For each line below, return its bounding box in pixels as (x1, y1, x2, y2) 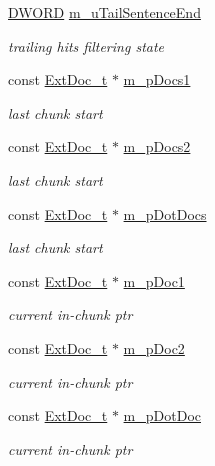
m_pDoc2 (123, 337, 185, 358)
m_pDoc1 (123, 270, 185, 291)
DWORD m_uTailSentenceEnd (8, 2, 201, 22)
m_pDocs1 (123, 69, 191, 90)
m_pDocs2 (123, 136, 191, 157)
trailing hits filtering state (8, 35, 165, 56)
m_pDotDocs (123, 203, 207, 224)
